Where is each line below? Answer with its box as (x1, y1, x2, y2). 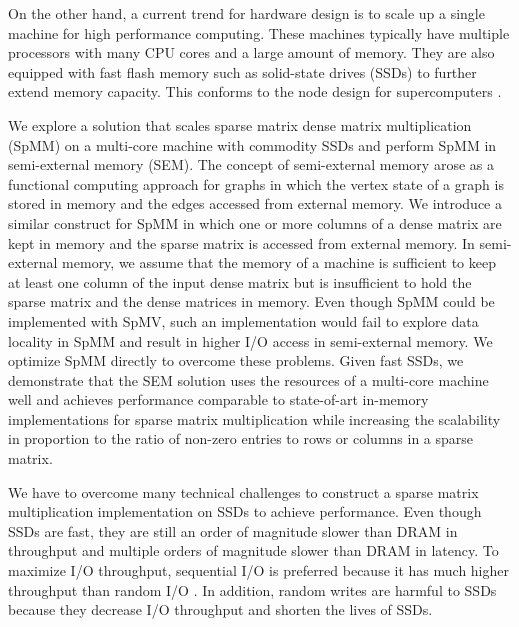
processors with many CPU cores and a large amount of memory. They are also (8, 42, 495, 63)
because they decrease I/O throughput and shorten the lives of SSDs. (8, 599, 433, 620)
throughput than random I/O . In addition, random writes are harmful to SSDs (8, 579, 497, 600)
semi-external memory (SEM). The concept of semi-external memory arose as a (8, 154, 494, 175)
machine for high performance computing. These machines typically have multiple (8, 22, 510, 43)
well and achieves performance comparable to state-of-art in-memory (8, 389, 429, 410)
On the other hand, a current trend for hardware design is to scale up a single (8, 3, 485, 23)
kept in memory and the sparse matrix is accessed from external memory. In (8, 232, 475, 253)
